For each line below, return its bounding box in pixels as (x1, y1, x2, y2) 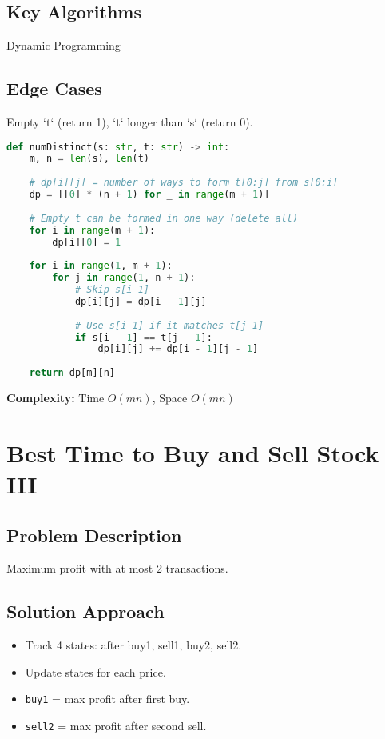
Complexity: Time (6, 389, 105, 406)
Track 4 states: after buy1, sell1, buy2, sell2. (25, 637, 242, 653)
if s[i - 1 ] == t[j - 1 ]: (74, 331, 212, 343)
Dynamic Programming (6, 37, 121, 54)
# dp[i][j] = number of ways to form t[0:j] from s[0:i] (29, 177, 339, 189)
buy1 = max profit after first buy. (25, 690, 190, 707)
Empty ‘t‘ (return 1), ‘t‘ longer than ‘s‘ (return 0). (6, 114, 253, 130)
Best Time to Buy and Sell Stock (6, 436, 379, 469)
